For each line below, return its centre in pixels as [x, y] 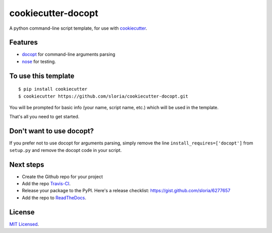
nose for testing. [39, 61]
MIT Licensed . [24, 224]
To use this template [42, 76]
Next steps [27, 164]
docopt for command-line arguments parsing [69, 54]
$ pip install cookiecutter [53, 89]
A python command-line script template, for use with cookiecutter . [78, 28]
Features [23, 43]
